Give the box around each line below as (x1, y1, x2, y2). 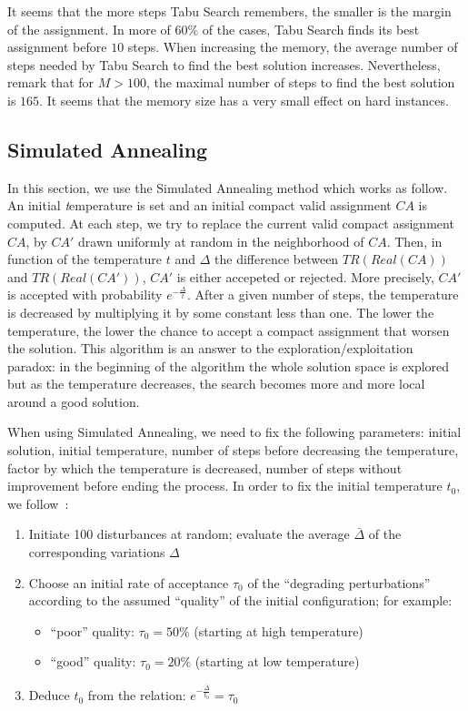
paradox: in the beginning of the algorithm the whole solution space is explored (7, 356, 450, 375)
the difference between (214, 249, 339, 269)
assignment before (7, 37, 107, 56)
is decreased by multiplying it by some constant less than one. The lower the (7, 302, 434, 321)
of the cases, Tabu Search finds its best (202, 19, 420, 38)
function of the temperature (7, 249, 163, 269)
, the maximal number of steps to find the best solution (145, 73, 455, 92)
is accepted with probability (7, 285, 163, 304)
